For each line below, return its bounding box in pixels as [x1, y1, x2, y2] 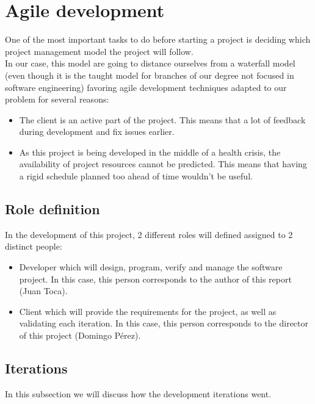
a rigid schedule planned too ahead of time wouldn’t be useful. [19, 170, 253, 182]
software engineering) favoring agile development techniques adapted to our [5, 81, 287, 93]
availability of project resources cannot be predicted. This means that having [19, 157, 307, 170]
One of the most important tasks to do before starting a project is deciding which [5, 33, 311, 46]
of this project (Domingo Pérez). [19, 329, 141, 342]
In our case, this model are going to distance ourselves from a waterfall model [5, 57, 295, 70]
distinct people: [5, 240, 62, 253]
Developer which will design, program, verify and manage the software [19, 261, 283, 273]
